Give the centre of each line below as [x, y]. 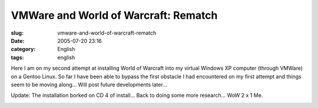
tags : [17, 57]
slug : [17, 33]
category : [23, 49]
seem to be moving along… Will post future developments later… [89, 85]
